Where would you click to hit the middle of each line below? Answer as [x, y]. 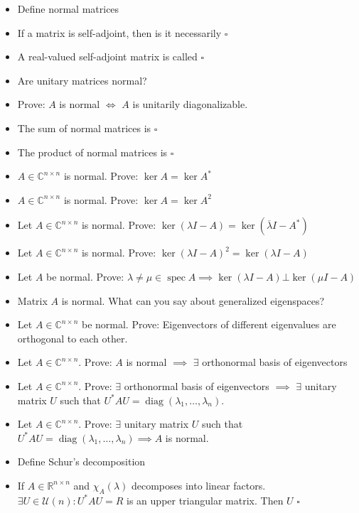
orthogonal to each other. [73, 338]
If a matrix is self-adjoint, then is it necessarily [119, 32]
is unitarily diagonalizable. [190, 104]
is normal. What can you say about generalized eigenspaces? [193, 300]
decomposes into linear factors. [198, 485]
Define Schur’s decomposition [81, 461]
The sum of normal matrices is [84, 128]
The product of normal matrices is [92, 152]
